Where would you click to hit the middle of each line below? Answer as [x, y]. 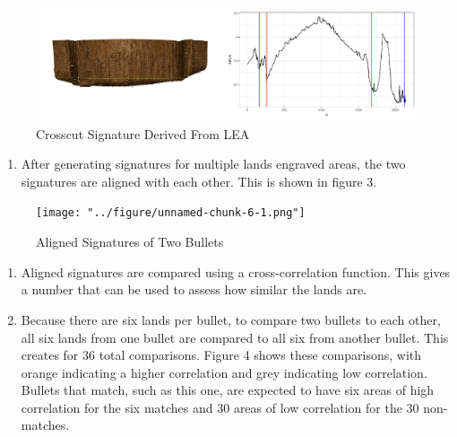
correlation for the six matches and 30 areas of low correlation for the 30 [220, 407]
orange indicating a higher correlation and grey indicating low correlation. [224, 372]
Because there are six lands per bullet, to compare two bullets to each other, [231, 319]
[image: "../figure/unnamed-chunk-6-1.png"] [171, 213]
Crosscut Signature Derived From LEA [143, 133]
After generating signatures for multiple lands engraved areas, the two [213, 164]
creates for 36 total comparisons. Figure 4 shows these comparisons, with [221, 355]
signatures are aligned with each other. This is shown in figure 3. [199, 181]
